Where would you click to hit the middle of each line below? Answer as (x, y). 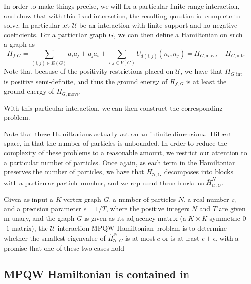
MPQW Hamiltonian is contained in (97, 274)
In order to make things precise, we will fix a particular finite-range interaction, (122, 6)
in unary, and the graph (39, 218)
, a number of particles (142, 199)
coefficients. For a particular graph (55, 34)
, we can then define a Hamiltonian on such (178, 34)
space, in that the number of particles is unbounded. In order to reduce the (116, 143)
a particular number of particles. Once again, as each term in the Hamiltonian (120, 162)
